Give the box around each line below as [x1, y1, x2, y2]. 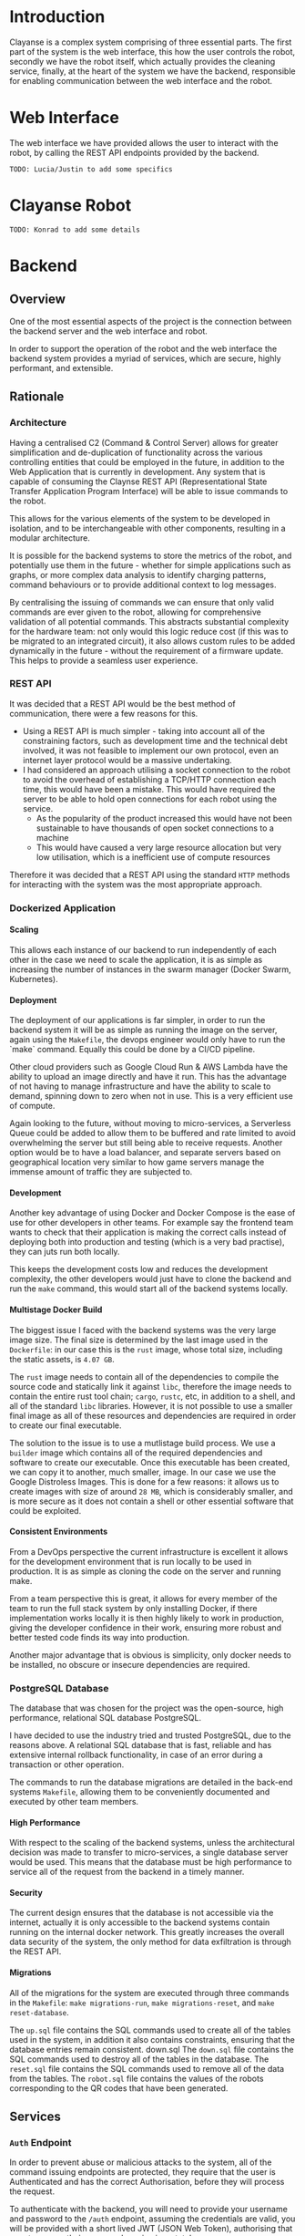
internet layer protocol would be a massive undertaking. [22, 754, 232, 765]
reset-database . [9, 2006, 70, 2017]
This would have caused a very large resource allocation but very [36, 842, 282, 853]
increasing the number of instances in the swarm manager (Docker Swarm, [9, 964, 291, 975]
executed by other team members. [9, 1796, 139, 1807]
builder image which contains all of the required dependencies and [9, 1447, 263, 1458]
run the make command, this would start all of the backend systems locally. [9, 1283, 289, 1294]
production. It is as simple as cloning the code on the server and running [9, 1566, 281, 1577]
